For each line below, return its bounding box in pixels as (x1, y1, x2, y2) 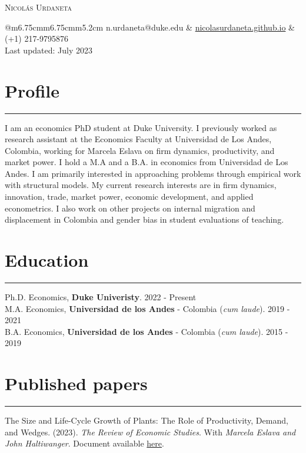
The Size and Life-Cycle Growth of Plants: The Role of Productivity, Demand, (5, 414, 288, 427)
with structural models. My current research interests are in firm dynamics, (5, 179, 277, 191)
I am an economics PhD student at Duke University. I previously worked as (5, 121, 277, 133)
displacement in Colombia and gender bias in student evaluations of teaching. (5, 213, 284, 226)
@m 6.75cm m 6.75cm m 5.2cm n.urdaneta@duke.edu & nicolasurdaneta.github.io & (5, 21, 295, 33)
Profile (5, 78, 59, 102)
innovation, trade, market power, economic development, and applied (5, 190, 254, 203)
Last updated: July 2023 (5, 43, 93, 56)
